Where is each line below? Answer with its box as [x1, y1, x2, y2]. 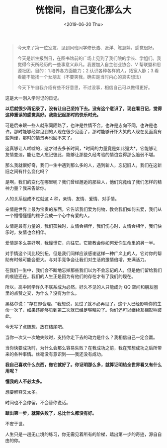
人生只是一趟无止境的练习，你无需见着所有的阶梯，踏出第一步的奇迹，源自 [5, 431, 158, 437]
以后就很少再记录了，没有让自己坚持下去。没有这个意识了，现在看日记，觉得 [5, 105, 162, 111]
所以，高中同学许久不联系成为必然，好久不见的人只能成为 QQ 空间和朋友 [5, 284, 154, 290]
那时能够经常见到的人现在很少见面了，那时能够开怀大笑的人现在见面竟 [13, 128, 158, 134]
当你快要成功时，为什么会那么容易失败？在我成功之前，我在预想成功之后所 [5, 345, 158, 351]
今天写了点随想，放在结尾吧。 [5, 324, 66, 330]
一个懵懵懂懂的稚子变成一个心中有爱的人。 [5, 212, 92, 218]
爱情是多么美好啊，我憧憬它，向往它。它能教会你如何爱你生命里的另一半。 [5, 240, 158, 246]
